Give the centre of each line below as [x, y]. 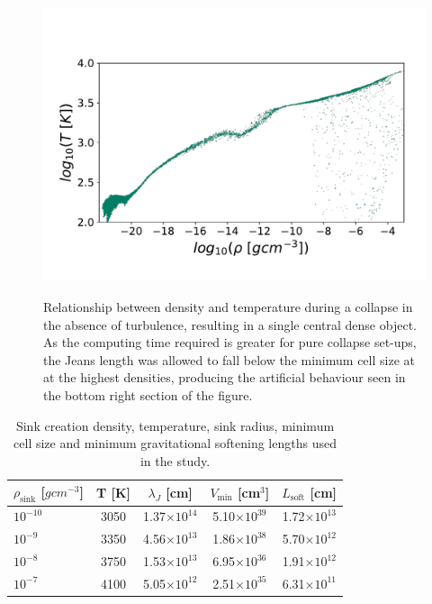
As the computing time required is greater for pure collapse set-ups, [230, 342]
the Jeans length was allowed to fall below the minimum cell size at [229, 359]
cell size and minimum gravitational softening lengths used [175, 443]
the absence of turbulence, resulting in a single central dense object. [230, 324]
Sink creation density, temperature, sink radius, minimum [175, 425]
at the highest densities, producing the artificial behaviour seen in [225, 377]
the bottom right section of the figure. [148, 394]
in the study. [175, 460]
